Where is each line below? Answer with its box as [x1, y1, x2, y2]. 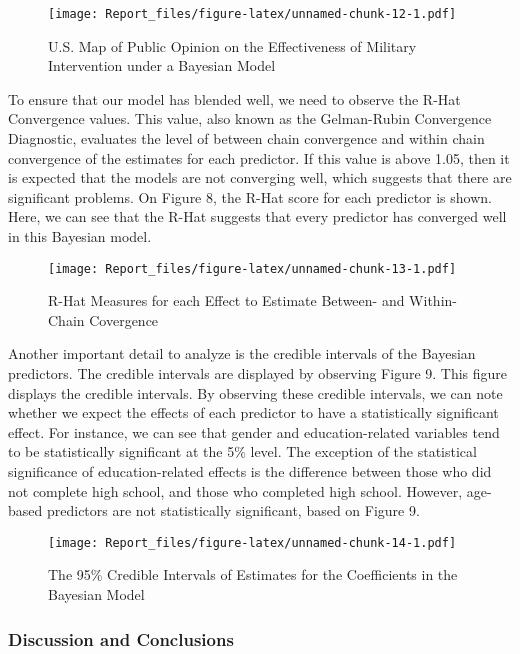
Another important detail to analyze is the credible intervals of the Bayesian [8, 343, 476, 364]
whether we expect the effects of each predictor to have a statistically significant [8, 402, 499, 423]
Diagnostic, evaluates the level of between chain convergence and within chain [8, 128, 485, 149]
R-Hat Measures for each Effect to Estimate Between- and [48, 290, 405, 311]
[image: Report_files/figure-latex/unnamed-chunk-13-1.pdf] [48, 261, 457, 276]
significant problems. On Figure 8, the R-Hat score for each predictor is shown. [8, 186, 492, 207]
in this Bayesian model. [8, 226, 152, 246]
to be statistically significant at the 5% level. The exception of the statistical [8, 441, 477, 462]
